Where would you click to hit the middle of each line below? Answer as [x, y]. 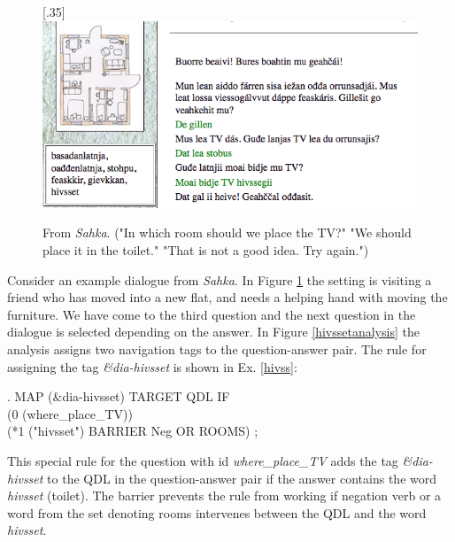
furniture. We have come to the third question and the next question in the [212, 314]
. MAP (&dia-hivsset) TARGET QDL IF [119, 396]
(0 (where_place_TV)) [70, 413]
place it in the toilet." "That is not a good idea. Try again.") [206, 250]
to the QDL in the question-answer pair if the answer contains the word [242, 478]
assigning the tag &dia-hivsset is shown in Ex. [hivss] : [152, 366]
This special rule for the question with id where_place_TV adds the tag [203, 461]
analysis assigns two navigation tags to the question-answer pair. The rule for [217, 349]
